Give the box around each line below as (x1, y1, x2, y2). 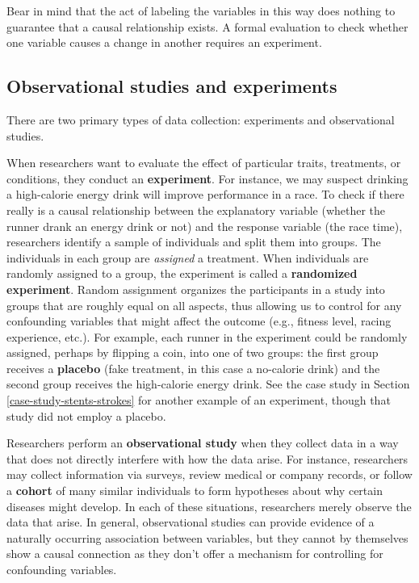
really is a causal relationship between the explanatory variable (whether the (6, 201, 386, 218)
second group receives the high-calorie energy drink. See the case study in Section (6, 375, 410, 392)
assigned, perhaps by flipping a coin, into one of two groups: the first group (6, 344, 379, 361)
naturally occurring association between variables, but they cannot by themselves (6, 529, 409, 546)
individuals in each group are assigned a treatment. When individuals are (6, 249, 369, 266)
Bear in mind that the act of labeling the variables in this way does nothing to (6, 2, 396, 19)
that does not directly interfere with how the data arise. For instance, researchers (6, 450, 409, 467)
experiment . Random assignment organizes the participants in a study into (6, 280, 385, 297)
